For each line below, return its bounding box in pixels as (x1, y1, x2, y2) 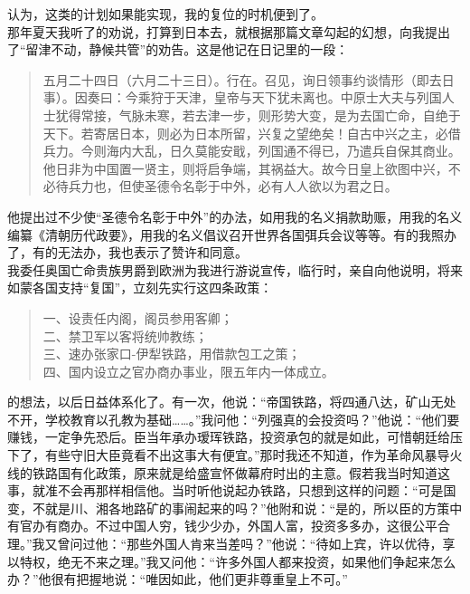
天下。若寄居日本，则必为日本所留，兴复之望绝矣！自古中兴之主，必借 (42, 123, 461, 142)
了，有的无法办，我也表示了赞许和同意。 (7, 243, 248, 262)
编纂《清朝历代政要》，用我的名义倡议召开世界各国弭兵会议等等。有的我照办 (7, 225, 456, 244)
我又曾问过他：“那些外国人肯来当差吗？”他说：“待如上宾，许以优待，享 (32, 534, 456, 553)
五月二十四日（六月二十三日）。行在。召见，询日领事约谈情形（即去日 (42, 70, 455, 89)
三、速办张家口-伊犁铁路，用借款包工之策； (42, 344, 301, 363)
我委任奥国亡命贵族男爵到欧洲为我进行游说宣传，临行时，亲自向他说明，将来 (7, 260, 463, 279)
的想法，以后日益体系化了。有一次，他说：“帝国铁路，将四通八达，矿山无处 (7, 392, 456, 411)
